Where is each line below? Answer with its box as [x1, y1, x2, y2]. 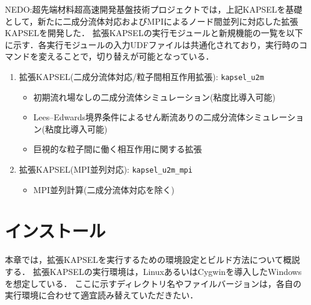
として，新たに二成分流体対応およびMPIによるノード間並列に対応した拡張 [5, 14, 298, 27]
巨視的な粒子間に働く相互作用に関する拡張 [33, 143, 202, 155]
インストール [5, 218, 106, 243]
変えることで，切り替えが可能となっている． [38, 50, 214, 63]
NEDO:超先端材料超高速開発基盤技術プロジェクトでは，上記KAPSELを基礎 [5, 3, 303, 15]
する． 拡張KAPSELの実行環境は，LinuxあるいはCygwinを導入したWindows [5, 265, 302, 277]
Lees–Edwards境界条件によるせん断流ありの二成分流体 [33, 111, 245, 123]
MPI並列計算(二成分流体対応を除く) [33, 183, 174, 196]
